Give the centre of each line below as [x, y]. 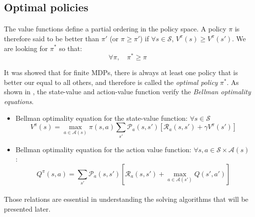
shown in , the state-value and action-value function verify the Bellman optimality [127, 92]
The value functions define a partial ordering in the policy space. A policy [115, 29]
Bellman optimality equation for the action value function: [103, 149]
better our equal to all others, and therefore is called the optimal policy [111, 82]
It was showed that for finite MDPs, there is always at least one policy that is [121, 72]
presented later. [27, 208]
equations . [19, 101]
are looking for [26, 48]
